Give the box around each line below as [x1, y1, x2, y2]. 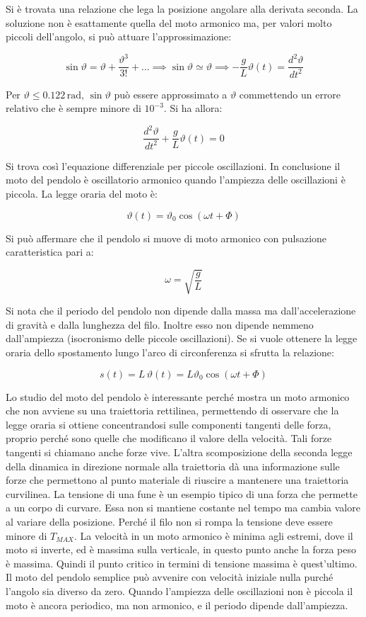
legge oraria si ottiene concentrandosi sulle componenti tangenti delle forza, [6, 417, 331, 431]
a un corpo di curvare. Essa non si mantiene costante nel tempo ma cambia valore [6, 500, 360, 515]
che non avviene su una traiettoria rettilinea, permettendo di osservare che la [6, 403, 339, 418]
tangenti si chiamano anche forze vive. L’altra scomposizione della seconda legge [6, 445, 353, 460]
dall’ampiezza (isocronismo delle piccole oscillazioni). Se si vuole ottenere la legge [6, 331, 358, 346]
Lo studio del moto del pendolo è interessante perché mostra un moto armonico [6, 389, 350, 404]
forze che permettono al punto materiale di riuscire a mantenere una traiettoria [6, 472, 349, 487]
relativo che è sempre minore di [6, 101, 141, 115]
